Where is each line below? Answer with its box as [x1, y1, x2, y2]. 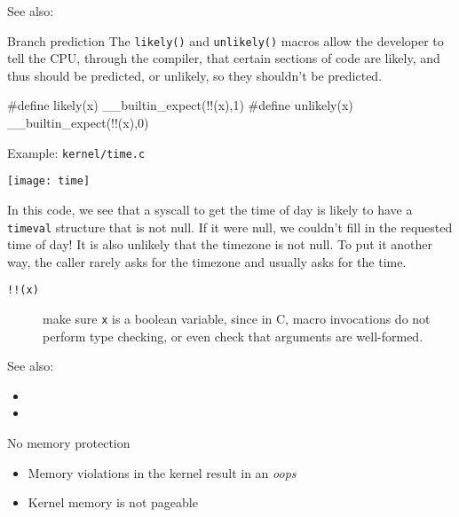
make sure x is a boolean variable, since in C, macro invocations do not [43, 309, 431, 328]
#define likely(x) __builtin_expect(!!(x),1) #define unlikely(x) [7, 96, 353, 114]
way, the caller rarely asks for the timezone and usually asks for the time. [7, 252, 407, 270]
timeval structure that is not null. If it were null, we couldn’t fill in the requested [7, 217, 453, 236]
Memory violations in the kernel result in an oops [28, 463, 297, 482]
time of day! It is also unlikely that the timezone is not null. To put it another [7, 235, 432, 254]
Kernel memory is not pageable [28, 493, 198, 512]
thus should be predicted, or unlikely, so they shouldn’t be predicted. [7, 66, 383, 84]
